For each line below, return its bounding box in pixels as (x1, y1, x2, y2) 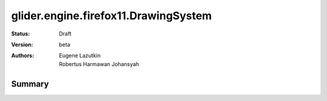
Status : (11, 30, 30, 37)
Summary (11, 79, 49, 89)
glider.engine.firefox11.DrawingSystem (11, 9, 212, 22)
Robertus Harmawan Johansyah (59, 60, 139, 67)
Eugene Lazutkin (59, 52, 101, 60)
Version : (11, 41, 33, 48)
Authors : (11, 52, 35, 60)
